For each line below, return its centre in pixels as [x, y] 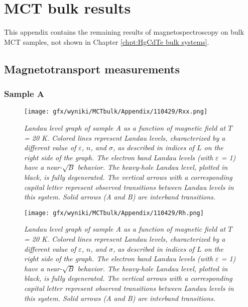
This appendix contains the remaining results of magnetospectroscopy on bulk [124, 32]
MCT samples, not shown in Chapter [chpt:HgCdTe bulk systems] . [107, 41]
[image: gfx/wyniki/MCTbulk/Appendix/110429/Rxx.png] [116, 112]
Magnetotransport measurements [92, 69]
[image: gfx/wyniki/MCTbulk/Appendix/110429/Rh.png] [114, 213]
